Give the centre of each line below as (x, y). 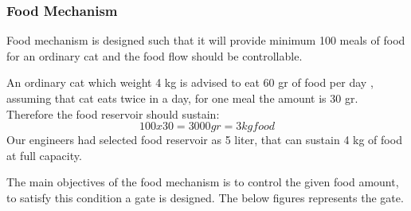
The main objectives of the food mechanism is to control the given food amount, (203, 182)
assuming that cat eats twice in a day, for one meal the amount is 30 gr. (182, 98)
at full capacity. (44, 155)
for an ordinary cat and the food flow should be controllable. (155, 55)
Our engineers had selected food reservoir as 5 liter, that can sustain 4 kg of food (204, 140)
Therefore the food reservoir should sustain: (113, 113)
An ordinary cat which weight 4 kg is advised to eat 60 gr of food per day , (190, 82)
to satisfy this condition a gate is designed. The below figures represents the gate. (205, 197)
